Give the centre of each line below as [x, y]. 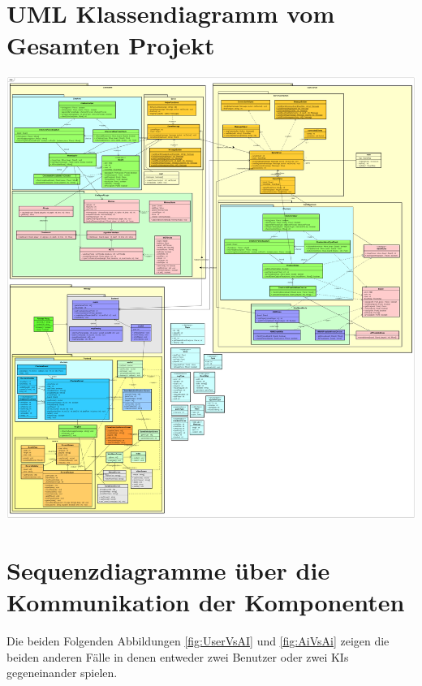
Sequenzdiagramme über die [168, 570]
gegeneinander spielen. [62, 673]
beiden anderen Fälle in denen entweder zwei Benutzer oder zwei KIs [178, 656]
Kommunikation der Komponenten [206, 602]
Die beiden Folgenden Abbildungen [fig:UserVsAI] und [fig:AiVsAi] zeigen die [198, 641]
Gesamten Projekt [111, 45]
